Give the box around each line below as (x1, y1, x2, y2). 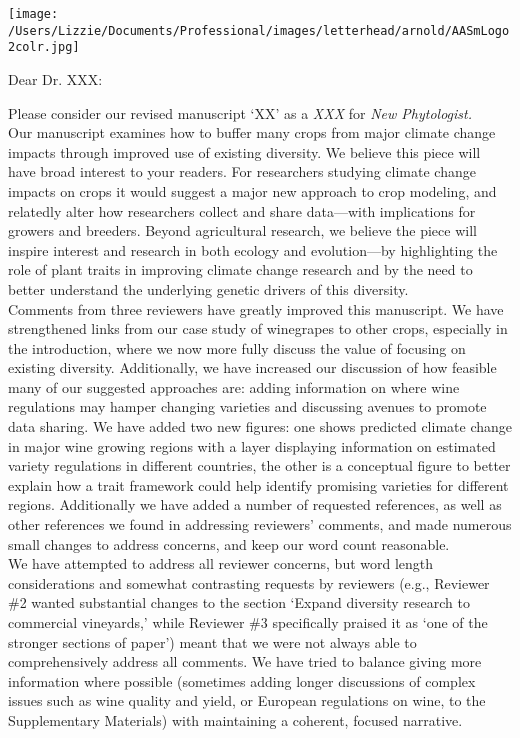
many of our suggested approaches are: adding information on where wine (8, 376, 460, 397)
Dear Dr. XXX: (8, 68, 103, 89)
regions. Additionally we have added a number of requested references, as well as (8, 494, 502, 515)
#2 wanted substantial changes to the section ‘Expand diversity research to (8, 592, 470, 613)
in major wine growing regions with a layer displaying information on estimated (8, 435, 496, 456)
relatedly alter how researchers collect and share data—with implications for (8, 200, 476, 221)
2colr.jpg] (8, 40, 80, 55)
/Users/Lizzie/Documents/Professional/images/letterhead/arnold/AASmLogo (8, 23, 510, 38)
